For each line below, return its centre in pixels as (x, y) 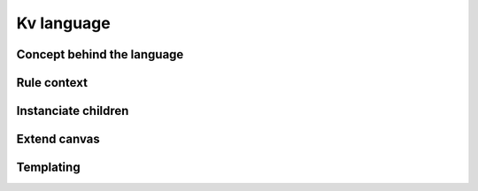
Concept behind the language (100, 54)
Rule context (52, 83)
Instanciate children (73, 111)
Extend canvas (58, 139)
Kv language (63, 23)
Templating (48, 168)
